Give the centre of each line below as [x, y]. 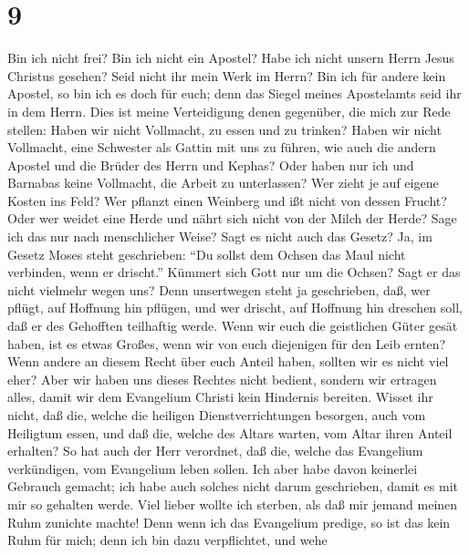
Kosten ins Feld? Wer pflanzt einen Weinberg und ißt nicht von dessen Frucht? [227, 200]
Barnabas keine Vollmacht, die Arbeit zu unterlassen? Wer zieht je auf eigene [223, 183]
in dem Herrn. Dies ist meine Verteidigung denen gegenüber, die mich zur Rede [229, 111]
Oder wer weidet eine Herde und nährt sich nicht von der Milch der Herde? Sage [232, 218]
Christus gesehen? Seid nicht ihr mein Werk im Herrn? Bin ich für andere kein [227, 75]
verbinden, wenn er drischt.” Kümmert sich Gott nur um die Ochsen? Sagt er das [234, 272]
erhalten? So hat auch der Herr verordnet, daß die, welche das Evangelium [215, 451]
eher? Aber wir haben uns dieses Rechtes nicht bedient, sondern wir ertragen [222, 379]
